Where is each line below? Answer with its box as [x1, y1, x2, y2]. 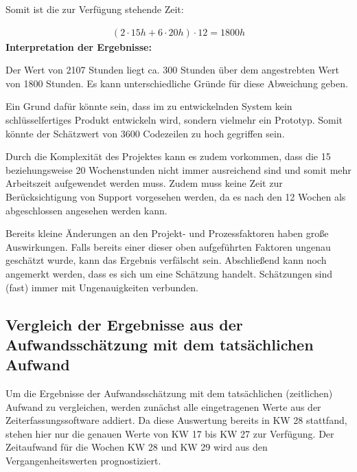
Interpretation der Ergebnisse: [5, 39, 152, 54]
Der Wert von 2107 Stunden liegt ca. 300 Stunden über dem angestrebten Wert [5, 63, 339, 77]
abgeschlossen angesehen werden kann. [5, 203, 168, 217]
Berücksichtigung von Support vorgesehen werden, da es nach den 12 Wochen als [5, 189, 346, 203]
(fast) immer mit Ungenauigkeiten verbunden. [5, 280, 198, 294]
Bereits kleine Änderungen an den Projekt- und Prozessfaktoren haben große [5, 226, 329, 240]
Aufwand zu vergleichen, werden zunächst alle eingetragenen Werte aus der [5, 399, 321, 414]
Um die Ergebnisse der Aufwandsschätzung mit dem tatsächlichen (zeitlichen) [5, 386, 333, 401]
